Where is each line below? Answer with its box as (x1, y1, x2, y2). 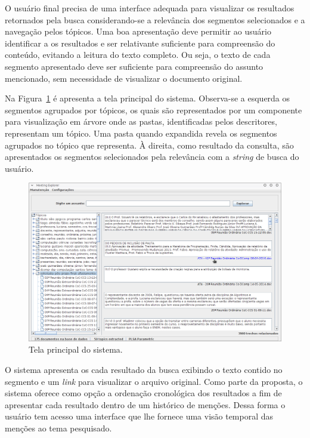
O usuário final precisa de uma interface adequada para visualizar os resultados (5, 2, 294, 14)
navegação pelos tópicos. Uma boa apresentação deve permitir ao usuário (5, 25, 271, 38)
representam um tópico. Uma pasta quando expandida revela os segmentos (5, 127, 277, 139)
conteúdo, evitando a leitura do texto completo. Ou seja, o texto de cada (5, 48, 271, 61)
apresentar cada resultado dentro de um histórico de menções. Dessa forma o (5, 398, 286, 411)
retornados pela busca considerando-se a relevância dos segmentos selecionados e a (5, 13, 305, 26)
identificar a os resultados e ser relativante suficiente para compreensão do (5, 36, 275, 49)
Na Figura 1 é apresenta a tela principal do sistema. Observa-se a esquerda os (5, 92, 290, 104)
